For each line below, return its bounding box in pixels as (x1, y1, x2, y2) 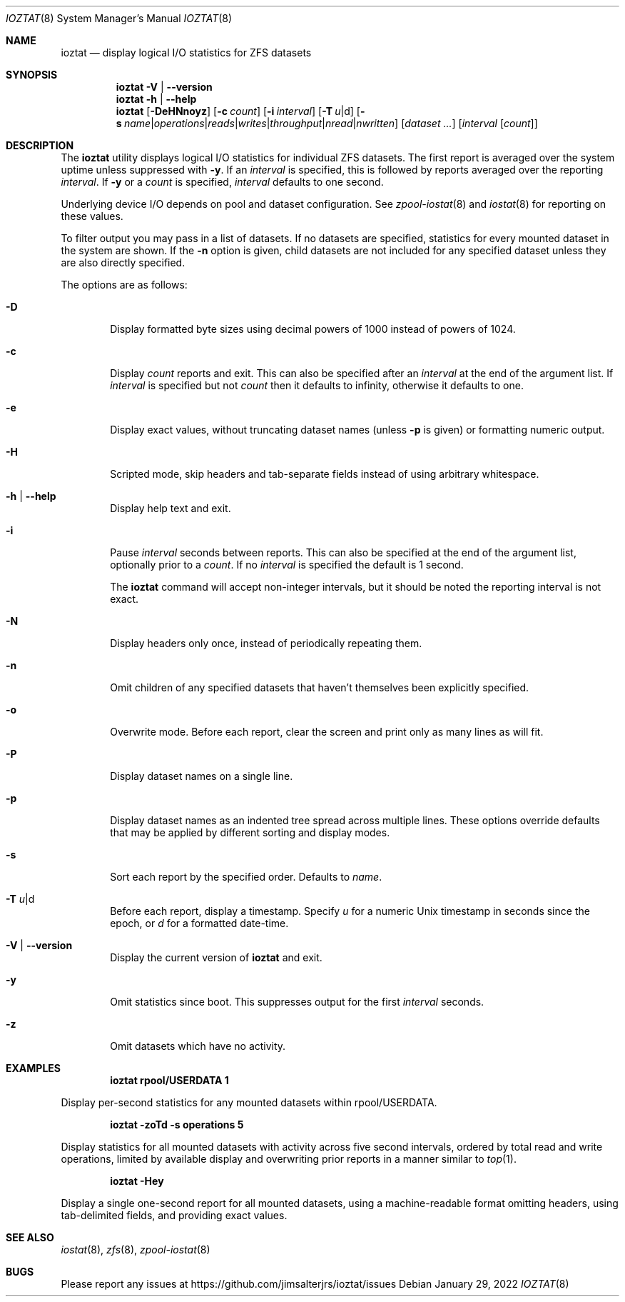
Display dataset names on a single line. (110, 770, 293, 782)
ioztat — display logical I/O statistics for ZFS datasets (61, 46, 312, 59)
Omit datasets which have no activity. (110, 1040, 286, 1052)
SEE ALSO (6, 1231, 54, 1243)
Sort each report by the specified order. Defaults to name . (110, 871, 382, 883)
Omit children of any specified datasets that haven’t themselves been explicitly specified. (110, 681, 529, 693)
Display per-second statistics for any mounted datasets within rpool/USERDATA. (61, 1096, 437, 1108)
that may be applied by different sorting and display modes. (110, 826, 390, 838)
